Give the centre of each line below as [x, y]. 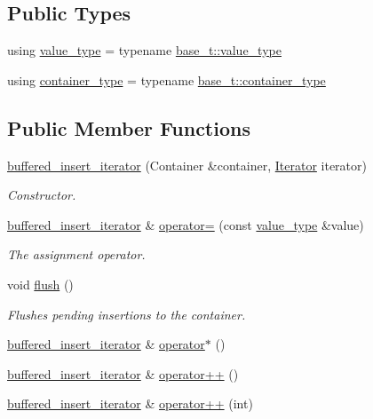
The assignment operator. [76, 254]
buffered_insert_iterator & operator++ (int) [130, 403]
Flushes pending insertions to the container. [127, 314]
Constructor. [42, 195]
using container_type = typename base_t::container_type [167, 79]
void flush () [40, 284]
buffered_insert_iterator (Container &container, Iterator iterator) [187, 165]
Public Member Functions [129, 127]
